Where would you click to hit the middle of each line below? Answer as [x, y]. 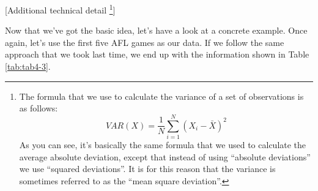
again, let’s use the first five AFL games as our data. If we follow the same [145, 42]
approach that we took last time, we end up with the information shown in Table [157, 54]
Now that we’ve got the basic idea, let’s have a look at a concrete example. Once [156, 30]
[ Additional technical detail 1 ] [60, 9]
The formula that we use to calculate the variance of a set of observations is [161, 96]
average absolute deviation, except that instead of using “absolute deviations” [165, 156]
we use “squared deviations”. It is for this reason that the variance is [147, 169]
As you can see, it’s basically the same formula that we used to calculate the [163, 144]
